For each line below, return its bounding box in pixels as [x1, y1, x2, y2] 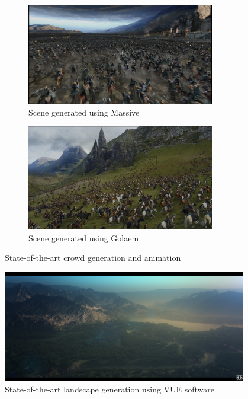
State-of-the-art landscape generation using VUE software [5, 383, 215, 395]
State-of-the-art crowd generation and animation [5, 251, 181, 264]
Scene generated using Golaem [28, 231, 139, 244]
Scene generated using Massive [28, 106, 140, 118]
